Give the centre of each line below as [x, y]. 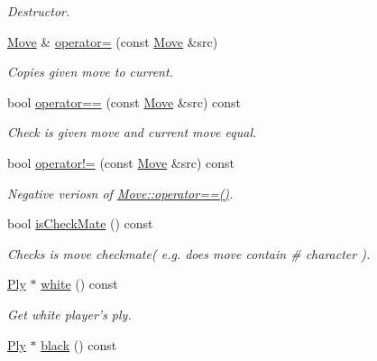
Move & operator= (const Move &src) [113, 41]
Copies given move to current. [90, 72]
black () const [79, 344]
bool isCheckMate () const [80, 223]
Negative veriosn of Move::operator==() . [120, 193]
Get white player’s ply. [69, 314]
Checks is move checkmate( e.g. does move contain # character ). [189, 253]
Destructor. [39, 11]
